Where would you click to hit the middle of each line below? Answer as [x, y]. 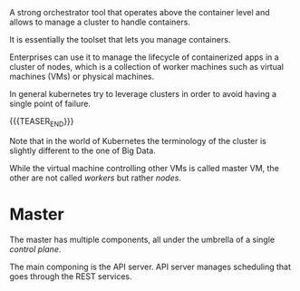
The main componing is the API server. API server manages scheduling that [150, 267]
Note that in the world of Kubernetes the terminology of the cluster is [138, 141]
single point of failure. [50, 103]
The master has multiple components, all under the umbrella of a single [142, 239]
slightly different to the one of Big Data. [82, 150]
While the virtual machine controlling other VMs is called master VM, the [144, 168]
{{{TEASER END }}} [42, 122]
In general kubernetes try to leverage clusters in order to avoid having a [143, 94]
